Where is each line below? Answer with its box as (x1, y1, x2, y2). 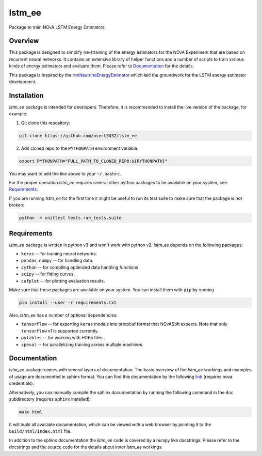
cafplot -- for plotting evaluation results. (21, 278, 105, 283)
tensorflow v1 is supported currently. (21, 328, 99, 334)
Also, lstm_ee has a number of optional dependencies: (9, 313, 117, 318)
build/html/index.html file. (9, 428, 72, 434)
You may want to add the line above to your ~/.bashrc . (9, 171, 121, 176)
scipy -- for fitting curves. (21, 271, 75, 277)
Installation (9, 91, 44, 99)
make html (19, 409, 43, 415)
